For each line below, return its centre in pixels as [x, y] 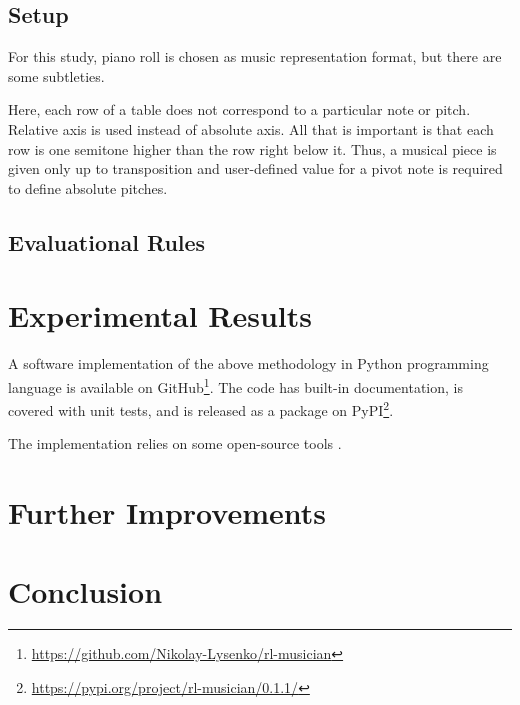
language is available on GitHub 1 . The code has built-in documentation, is [235, 385]
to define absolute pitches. [88, 187]
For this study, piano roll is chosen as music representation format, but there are [255, 56]
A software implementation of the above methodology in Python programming [248, 363]
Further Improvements [167, 512]
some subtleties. [56, 75]
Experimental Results [160, 315]
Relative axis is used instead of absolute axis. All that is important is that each [251, 128]
